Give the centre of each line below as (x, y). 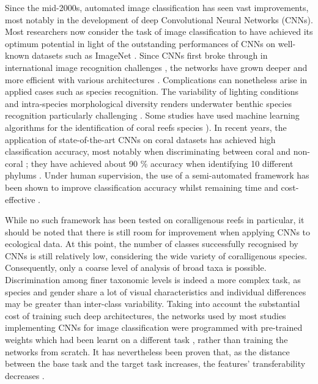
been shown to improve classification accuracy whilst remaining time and (142, 187)
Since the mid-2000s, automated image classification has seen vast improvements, (157, 7)
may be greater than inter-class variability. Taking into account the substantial (153, 304)
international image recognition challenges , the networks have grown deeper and (156, 67)
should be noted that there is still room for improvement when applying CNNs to (158, 231)
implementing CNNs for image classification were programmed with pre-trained (154, 327)
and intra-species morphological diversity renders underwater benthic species (148, 103)
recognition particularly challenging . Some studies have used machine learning (152, 115)
